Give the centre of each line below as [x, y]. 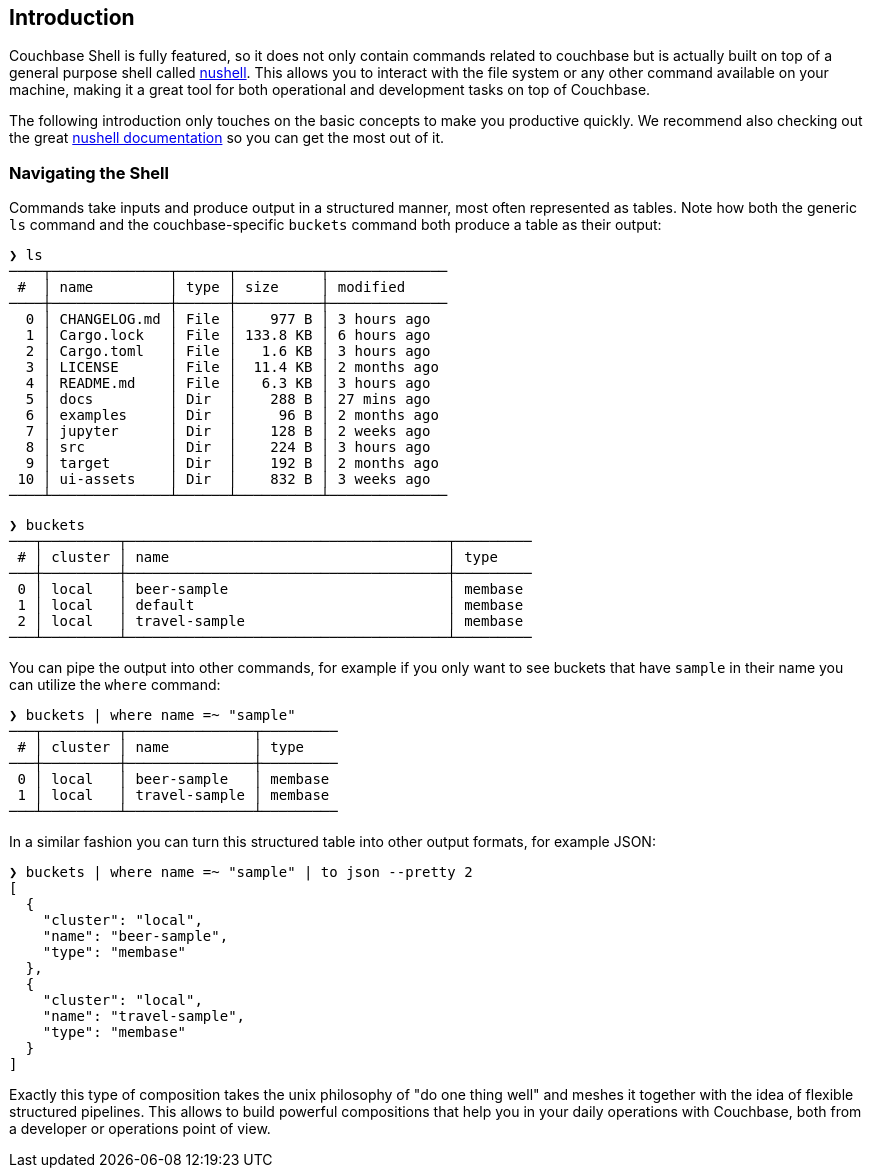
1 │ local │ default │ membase [270, 605]
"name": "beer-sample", [135, 936]
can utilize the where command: [115, 685]
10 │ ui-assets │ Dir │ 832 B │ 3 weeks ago [224, 479]
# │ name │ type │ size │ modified [211, 287]
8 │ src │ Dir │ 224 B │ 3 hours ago [228, 447]
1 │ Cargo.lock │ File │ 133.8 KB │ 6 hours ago [228, 335]
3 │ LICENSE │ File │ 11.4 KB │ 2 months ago [232, 367]
